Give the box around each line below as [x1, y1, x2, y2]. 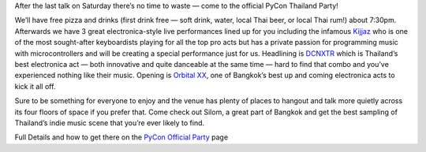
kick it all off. [14, 81, 56, 91]
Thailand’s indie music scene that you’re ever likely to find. [14, 118, 205, 128]
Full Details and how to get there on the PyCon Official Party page [14, 132, 229, 142]
